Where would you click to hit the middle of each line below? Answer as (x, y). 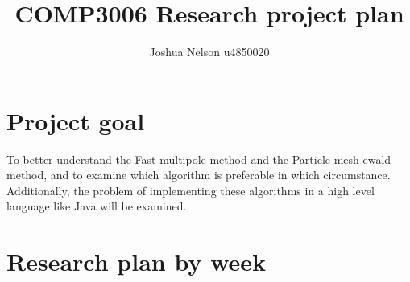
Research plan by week (137, 262)
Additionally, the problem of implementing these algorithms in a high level (191, 190)
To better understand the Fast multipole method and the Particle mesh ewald (199, 159)
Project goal (76, 120)
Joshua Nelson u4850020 (209, 52)
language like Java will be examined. (97, 206)
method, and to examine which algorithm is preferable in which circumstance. (199, 175)
